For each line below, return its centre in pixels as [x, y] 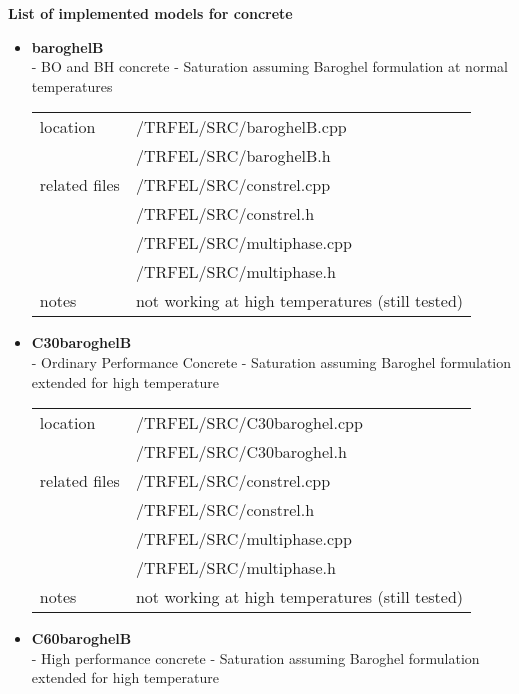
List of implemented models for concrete [150, 13]
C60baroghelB [81, 638]
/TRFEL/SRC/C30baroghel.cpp [249, 423]
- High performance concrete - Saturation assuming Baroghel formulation [255, 657]
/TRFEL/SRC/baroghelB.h [233, 156]
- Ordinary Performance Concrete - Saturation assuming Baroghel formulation [271, 361]
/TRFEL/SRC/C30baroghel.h [241, 452]
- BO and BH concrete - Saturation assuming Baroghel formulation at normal [269, 66]
